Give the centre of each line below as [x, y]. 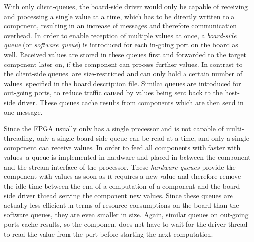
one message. [23, 112]
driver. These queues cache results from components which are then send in [131, 102]
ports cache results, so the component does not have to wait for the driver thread [126, 224]
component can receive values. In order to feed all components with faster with [122, 147]
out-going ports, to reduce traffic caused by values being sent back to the [113, 93]
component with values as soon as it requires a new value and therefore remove [123, 176]
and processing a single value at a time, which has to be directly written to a [119, 16]
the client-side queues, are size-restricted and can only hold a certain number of [123, 74]
